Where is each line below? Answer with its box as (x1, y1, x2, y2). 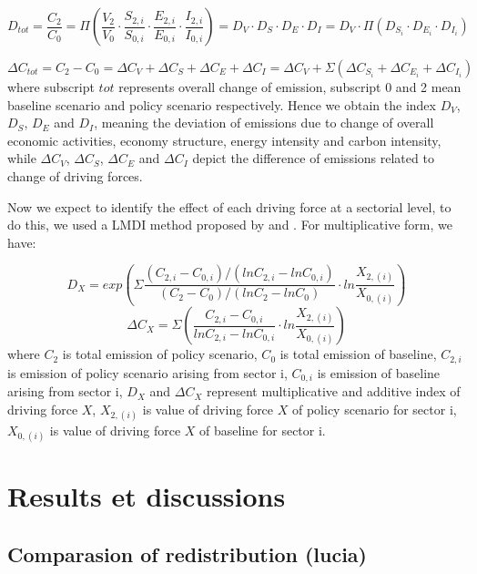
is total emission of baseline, (279, 344, 437, 364)
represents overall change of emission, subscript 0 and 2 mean (118, 77, 462, 96)
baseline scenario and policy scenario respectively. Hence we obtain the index (7, 95, 436, 114)
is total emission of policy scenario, (62, 344, 258, 364)
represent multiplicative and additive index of (206, 382, 461, 401)
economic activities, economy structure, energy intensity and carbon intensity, (7, 130, 441, 149)
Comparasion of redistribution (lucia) (7, 539, 367, 568)
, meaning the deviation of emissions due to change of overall (94, 113, 434, 132)
